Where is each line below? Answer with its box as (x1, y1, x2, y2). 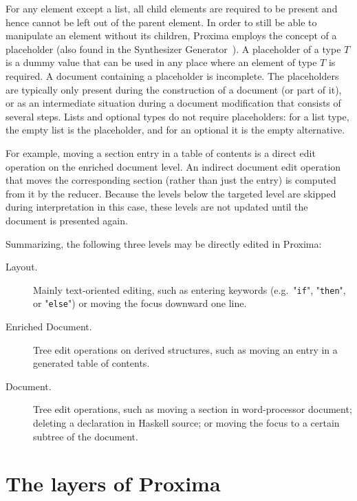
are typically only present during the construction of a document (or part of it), (6, 82, 342, 96)
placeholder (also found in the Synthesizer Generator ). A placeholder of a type (6, 41, 341, 56)
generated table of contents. (33, 356, 150, 370)
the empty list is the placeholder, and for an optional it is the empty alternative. (6, 122, 345, 137)
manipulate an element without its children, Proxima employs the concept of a (6, 28, 337, 43)
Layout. (6, 259, 38, 274)
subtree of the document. (33, 429, 138, 443)
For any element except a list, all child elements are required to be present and (6, 1, 338, 15)
